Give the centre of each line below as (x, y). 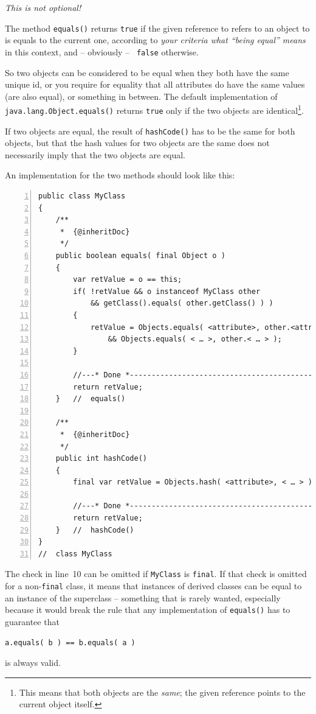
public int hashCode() (101, 459)
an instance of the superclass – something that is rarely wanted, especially (143, 597)
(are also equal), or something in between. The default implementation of (141, 96)
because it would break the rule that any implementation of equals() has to (148, 610)
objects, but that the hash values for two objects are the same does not (137, 143)
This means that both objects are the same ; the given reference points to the (162, 692)
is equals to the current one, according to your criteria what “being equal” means (155, 40)
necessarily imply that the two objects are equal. (95, 154)
